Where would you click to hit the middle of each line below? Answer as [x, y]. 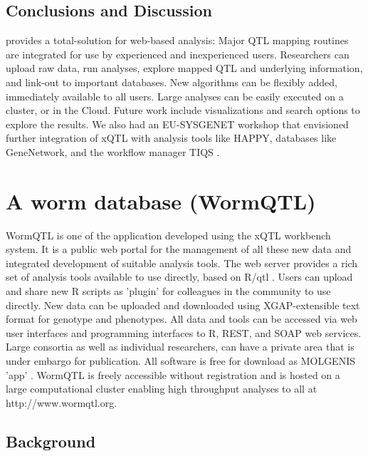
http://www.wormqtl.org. [62, 402]
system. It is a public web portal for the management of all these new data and [179, 249]
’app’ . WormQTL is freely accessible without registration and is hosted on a [173, 374]
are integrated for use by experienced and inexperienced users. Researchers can [178, 54]
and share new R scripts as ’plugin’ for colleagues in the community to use [168, 291]
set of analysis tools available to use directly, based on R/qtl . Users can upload [179, 277]
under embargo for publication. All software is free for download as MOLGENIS [180, 361]
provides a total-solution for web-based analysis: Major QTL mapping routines [177, 40]
